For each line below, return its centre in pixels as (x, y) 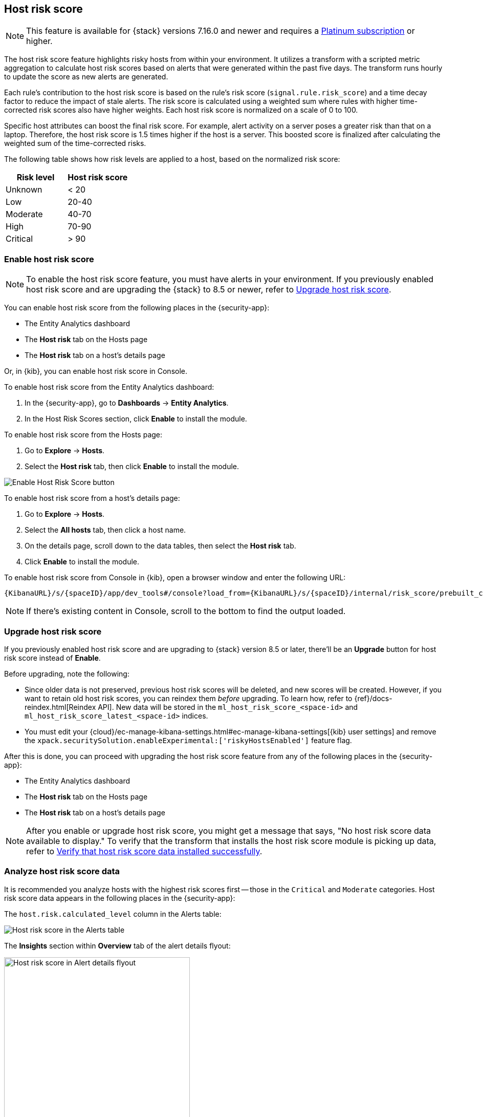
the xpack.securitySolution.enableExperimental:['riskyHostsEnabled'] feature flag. (188, 740)
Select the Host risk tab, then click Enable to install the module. (132, 467)
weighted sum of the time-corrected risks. (75, 143)
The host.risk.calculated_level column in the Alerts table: (113, 914)
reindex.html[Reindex (60, 707)
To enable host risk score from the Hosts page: (83, 435)
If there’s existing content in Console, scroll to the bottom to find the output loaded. (186, 611)
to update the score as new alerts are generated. (86, 77)
